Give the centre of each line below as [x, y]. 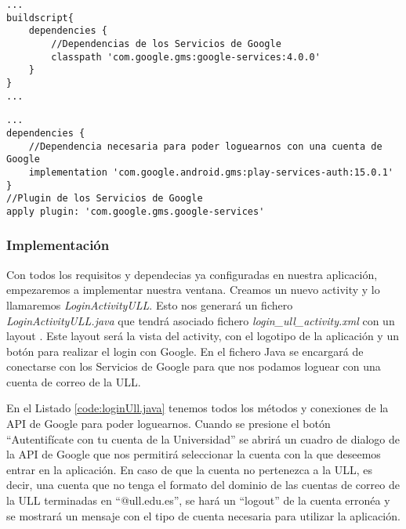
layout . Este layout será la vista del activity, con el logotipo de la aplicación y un [203, 336]
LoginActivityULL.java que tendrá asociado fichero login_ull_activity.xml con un [201, 320]
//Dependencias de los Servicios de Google [166, 43]
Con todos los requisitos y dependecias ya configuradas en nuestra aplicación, [192, 274]
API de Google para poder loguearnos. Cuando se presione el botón [169, 424]
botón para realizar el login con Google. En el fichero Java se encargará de [185, 351]
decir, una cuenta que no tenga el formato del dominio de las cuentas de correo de [203, 485]
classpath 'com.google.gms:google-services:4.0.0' [186, 57]
